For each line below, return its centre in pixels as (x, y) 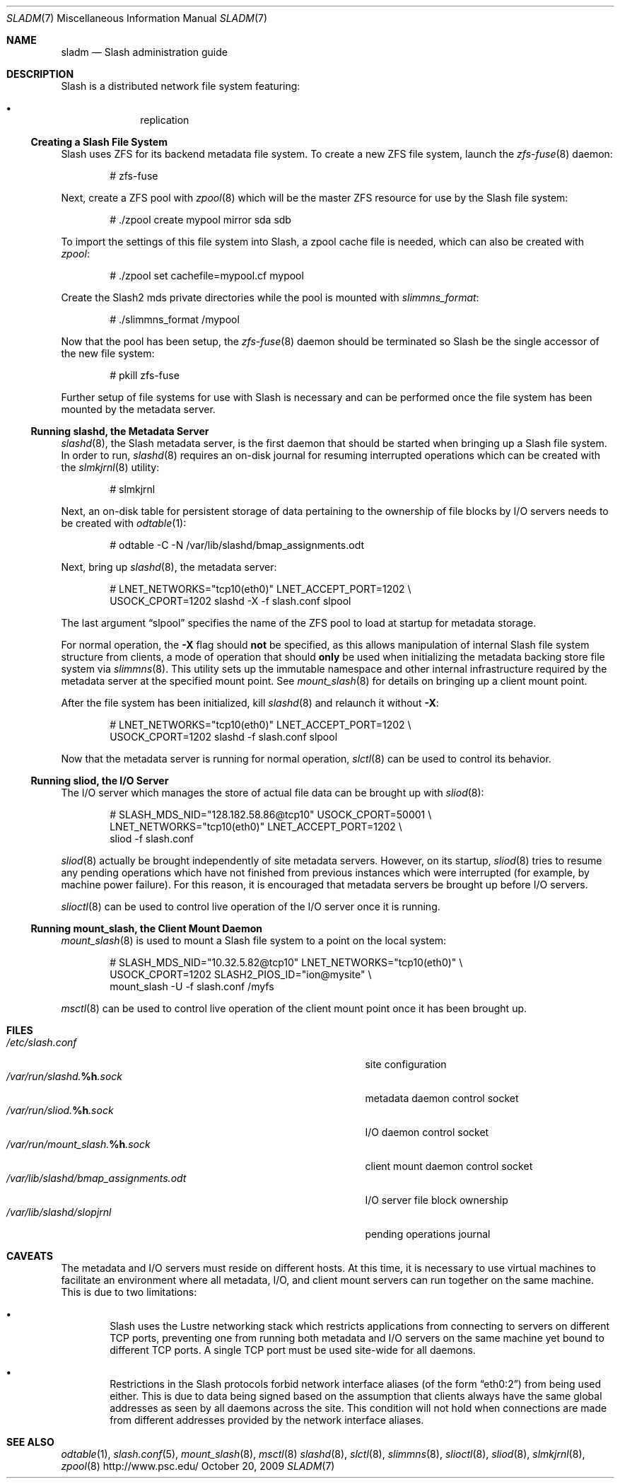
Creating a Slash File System (99, 142)
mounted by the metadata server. (138, 409)
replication (165, 120)
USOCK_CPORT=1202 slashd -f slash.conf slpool (224, 737)
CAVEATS (30, 1256)
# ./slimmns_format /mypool (175, 319)
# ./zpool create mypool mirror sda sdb (200, 220)
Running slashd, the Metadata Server (120, 431)
